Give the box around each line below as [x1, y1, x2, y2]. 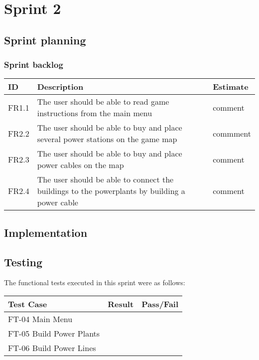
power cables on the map [37, 159, 124, 171]
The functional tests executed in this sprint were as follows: [4, 277, 185, 288]
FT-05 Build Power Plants [8, 327, 100, 339]
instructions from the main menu [37, 107, 152, 119]
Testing [4, 254, 42, 269]
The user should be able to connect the [37, 174, 174, 185]
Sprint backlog [4, 58, 63, 71]
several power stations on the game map [37, 133, 177, 145]
